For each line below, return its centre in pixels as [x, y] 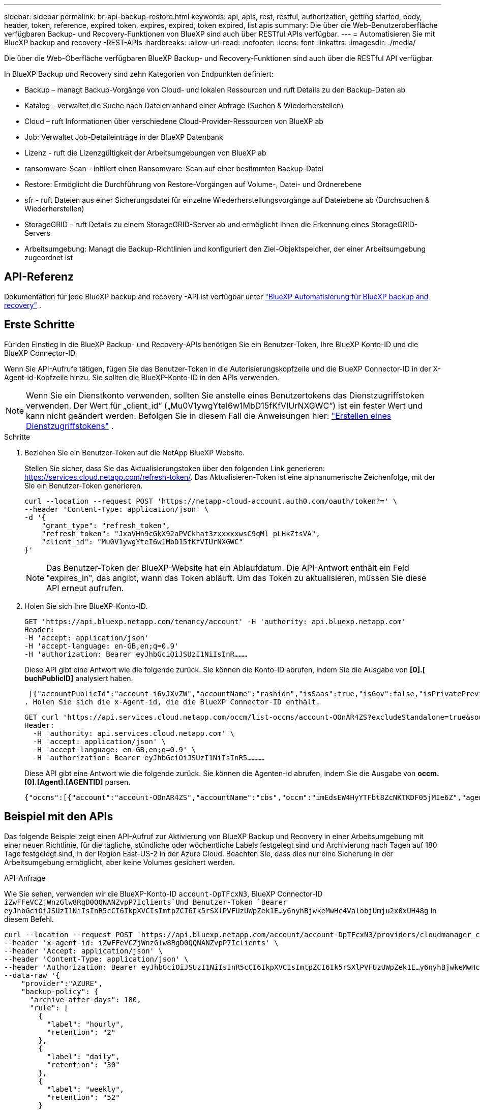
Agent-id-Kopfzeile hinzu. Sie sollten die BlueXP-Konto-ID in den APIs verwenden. [142, 377]
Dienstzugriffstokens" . [70, 426]
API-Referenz [39, 277]
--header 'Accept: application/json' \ [83, 951]
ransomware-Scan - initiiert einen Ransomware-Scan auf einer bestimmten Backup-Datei [174, 168]
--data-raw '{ [32, 975]
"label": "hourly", [86, 1024]
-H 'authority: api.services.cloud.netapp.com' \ [134, 733]
